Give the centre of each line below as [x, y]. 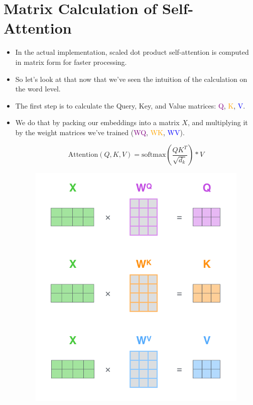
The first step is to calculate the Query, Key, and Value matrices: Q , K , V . [130, 105]
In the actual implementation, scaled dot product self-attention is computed [132, 52]
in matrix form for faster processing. [71, 62]
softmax [154, 155]
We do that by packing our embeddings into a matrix [97, 122]
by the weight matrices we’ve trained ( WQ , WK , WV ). [100, 132]
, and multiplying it [218, 122]
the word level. [38, 89]
